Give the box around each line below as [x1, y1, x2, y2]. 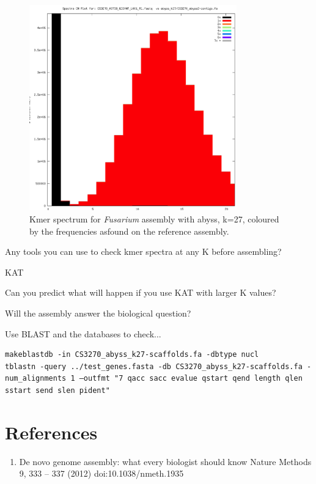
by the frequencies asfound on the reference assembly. [29, 224, 229, 237]
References [5, 419, 98, 444]
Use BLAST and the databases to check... [5, 327, 161, 340]
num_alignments [5, 374, 67, 383]
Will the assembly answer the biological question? [5, 307, 191, 319]
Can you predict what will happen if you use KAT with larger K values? [5, 286, 276, 299]
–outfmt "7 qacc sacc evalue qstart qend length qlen [79, 374, 303, 383]
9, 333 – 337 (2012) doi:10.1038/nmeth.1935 [19, 467, 184, 480]
